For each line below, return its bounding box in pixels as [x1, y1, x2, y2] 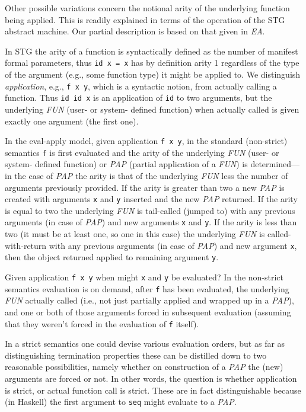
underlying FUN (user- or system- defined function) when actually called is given [5, 103, 299, 115]
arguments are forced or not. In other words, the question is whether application [5, 372, 297, 384]
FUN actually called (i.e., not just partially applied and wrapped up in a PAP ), [5, 294, 294, 306]
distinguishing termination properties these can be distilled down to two [5, 349, 267, 361]
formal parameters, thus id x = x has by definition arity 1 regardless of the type [5, 56, 299, 69]
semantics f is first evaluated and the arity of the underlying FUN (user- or [5, 146, 279, 158]
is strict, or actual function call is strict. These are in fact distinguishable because [5, 384, 301, 396]
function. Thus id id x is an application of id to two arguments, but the [5, 91, 272, 104]
